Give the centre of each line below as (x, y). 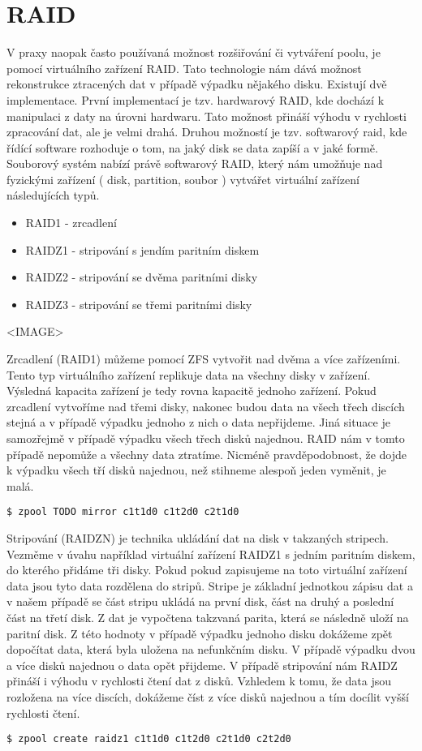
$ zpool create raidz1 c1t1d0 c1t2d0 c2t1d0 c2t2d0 (149, 739)
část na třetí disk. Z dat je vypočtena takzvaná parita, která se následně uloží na (208, 617)
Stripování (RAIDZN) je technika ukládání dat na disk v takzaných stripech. (198, 538)
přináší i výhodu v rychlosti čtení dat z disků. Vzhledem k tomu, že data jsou (199, 681)
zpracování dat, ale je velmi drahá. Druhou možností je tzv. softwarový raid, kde (207, 132)
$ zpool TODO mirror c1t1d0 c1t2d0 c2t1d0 (123, 512)
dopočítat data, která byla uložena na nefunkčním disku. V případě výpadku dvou (211, 649)
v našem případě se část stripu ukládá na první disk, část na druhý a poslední (200, 601)
